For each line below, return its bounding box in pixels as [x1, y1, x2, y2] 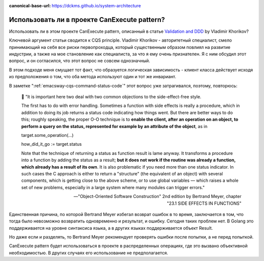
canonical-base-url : [9, 3, 51, 8]
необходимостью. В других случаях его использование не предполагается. [9, 250, 168, 256]
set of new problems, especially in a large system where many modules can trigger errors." [21, 184, 205, 190]
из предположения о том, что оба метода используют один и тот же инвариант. [9, 74, 176, 80]
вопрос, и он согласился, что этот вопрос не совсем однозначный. [9, 58, 150, 64]
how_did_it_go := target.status [21, 141, 82, 147]
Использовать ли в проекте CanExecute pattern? [9, 15, 165, 24]
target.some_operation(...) [21, 132, 74, 138]
